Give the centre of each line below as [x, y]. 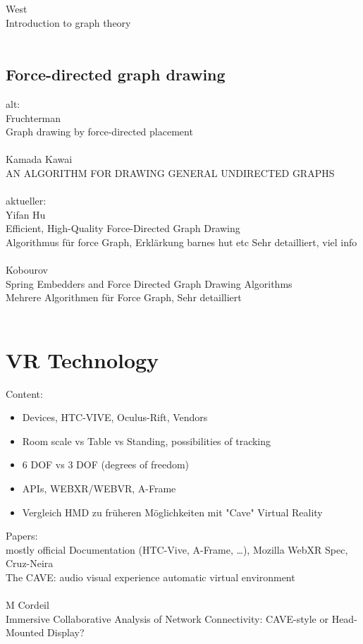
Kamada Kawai [39, 159]
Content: [24, 393]
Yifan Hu [26, 214]
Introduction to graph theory [68, 22]
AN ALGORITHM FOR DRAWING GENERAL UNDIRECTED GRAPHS [170, 172]
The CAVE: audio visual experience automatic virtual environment [150, 577]
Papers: [22, 536]
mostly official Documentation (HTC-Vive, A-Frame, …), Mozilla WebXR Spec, [177, 549]
